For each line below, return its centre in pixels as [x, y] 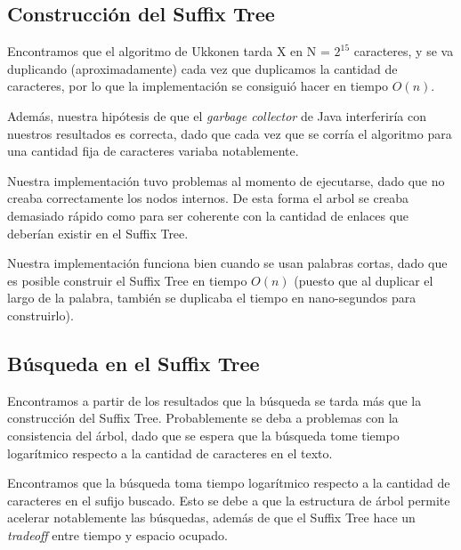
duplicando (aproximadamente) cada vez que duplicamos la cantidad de [202, 68]
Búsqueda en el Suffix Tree [133, 363]
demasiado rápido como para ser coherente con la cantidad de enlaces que [208, 215]
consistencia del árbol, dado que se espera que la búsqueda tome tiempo [203, 435]
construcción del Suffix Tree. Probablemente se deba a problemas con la [203, 418]
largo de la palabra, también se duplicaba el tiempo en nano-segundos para [212, 298]
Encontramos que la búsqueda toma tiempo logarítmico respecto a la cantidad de [229, 483]
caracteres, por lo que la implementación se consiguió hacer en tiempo [198, 86]
